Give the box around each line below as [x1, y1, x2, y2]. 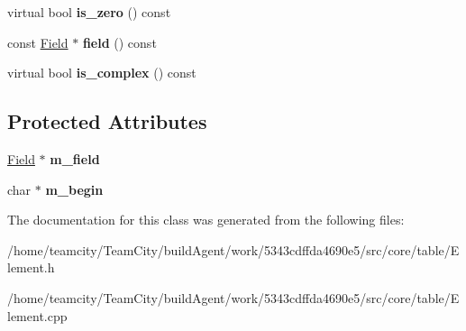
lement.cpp [7, 306, 68, 325]
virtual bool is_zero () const [7, 3, 171, 21]
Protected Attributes [7, 107, 207, 135]
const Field [7, 32, 69, 51]
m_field [50, 149, 100, 168]
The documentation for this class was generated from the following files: [7, 210, 405, 229]
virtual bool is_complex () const [7, 63, 196, 82]
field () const [82, 32, 157, 51]
